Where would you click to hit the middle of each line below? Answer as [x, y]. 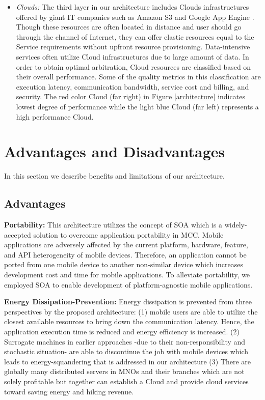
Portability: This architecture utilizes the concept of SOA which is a [113, 225]
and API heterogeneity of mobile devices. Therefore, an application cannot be [125, 254]
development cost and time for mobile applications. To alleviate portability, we [127, 275]
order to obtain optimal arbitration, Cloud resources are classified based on [134, 66]
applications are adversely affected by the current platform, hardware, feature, [126, 245]
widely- [236, 225]
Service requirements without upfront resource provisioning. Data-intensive [133, 47]
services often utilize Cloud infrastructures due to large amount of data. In [132, 56]
